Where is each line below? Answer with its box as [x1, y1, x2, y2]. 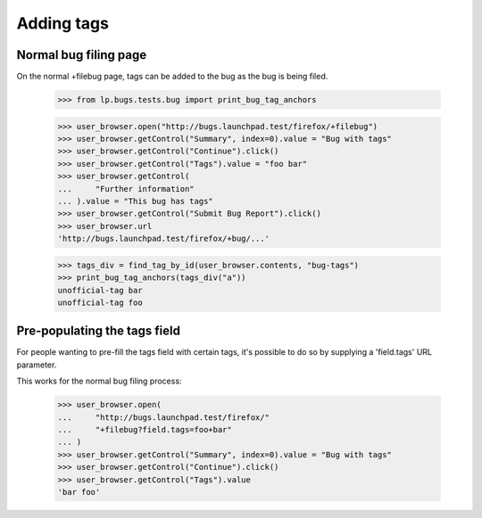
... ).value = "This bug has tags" [57, 196, 213, 206]
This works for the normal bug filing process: [16, 375, 182, 387]
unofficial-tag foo [57, 297, 143, 308]
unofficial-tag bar [57, 285, 143, 295]
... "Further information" [57, 184, 195, 193]
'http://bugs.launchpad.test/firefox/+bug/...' [57, 234, 270, 244]
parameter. [16, 359, 57, 370]
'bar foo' [57, 487, 101, 497]
